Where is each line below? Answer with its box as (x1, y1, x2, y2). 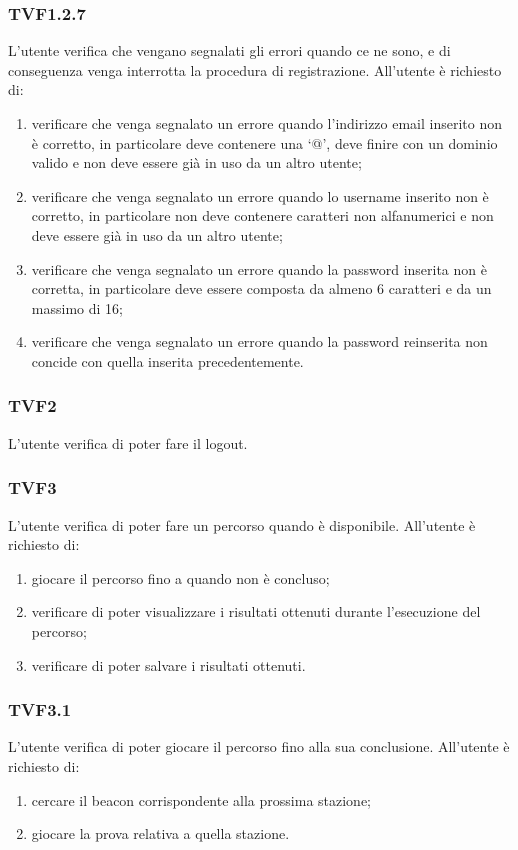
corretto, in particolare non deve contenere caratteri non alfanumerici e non (31, 205, 494, 226)
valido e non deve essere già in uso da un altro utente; (31, 152, 362, 173)
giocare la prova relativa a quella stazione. (31, 823, 290, 844)
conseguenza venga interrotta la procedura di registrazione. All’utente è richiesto (8, 59, 502, 80)
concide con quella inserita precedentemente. (31, 350, 304, 371)
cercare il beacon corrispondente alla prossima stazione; (31, 789, 372, 810)
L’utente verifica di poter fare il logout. (8, 432, 248, 453)
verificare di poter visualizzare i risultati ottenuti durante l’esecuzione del (31, 601, 481, 622)
